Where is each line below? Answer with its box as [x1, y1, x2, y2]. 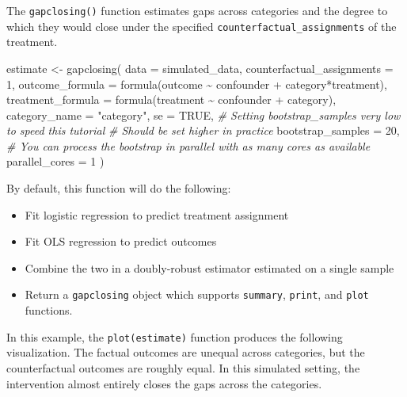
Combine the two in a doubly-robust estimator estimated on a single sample [25, 259, 394, 276]
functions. [25, 302, 73, 319]
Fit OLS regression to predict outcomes [25, 233, 217, 250]
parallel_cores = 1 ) [6, 153, 105, 170]
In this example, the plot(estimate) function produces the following [6, 328, 343, 345]
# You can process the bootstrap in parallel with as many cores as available [6, 137, 371, 154]
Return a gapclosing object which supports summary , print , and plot [25, 286, 369, 303]
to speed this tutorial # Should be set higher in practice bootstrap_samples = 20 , [6, 122, 400, 139]
